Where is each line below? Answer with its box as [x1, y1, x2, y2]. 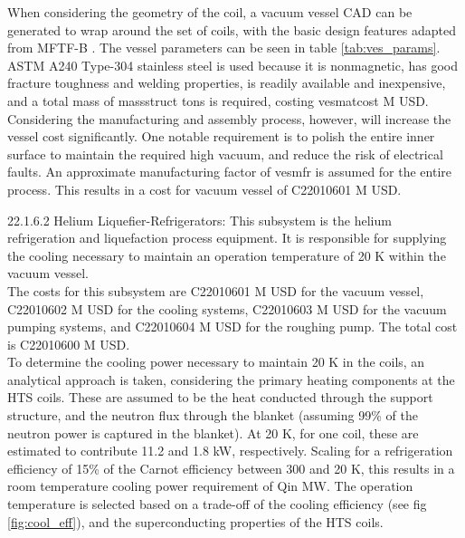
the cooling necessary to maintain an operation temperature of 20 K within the [7, 245, 446, 264]
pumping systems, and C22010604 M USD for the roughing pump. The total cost [7, 317, 458, 336]
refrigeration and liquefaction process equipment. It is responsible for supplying [7, 228, 447, 247]
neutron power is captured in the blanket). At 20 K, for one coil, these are [7, 423, 419, 442]
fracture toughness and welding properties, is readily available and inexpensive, [7, 73, 446, 92]
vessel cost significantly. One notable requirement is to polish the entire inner [7, 127, 435, 146]
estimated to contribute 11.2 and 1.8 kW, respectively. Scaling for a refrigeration [7, 441, 453, 460]
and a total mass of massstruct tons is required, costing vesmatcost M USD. [7, 91, 429, 110]
